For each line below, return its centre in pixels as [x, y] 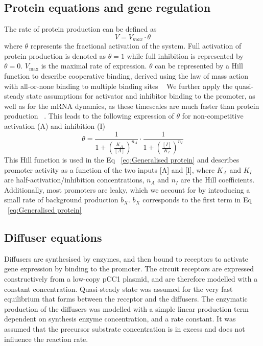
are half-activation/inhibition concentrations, [74, 180]
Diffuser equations [53, 237]
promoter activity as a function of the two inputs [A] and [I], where [110, 169]
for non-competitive [213, 116]
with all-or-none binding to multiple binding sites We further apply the [118, 86]
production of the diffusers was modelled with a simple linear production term [126, 308]
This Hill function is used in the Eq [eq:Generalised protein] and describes [122, 159]
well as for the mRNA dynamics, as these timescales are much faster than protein [132, 106]
